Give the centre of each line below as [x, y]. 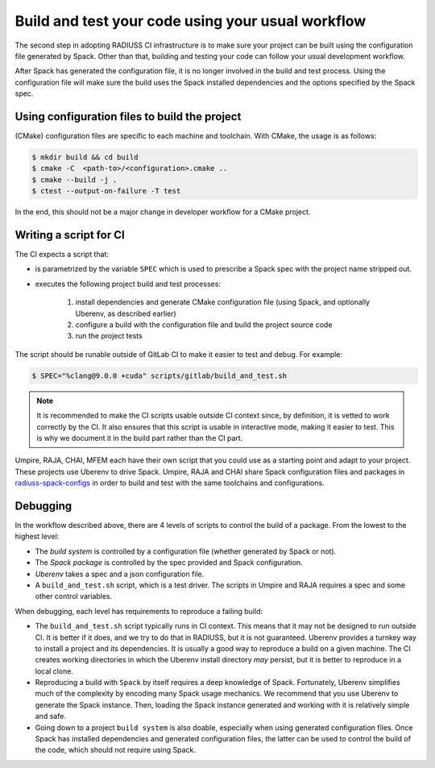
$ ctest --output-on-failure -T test [106, 191]
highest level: [37, 537]
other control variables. [74, 596]
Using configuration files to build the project [128, 116]
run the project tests [109, 336]
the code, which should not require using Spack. [116, 750]
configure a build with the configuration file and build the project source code [204, 325]
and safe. [50, 716]
